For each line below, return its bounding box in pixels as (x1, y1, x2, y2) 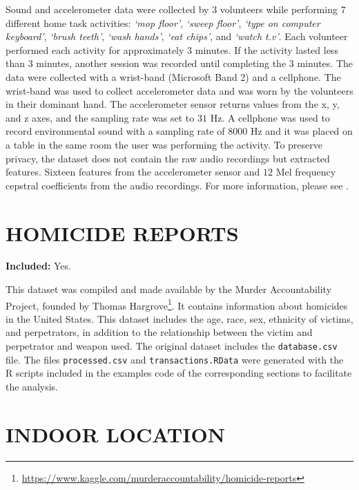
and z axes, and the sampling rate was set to (6, 110, 195, 124)
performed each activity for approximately (6, 42, 184, 57)
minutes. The (297, 56, 353, 70)
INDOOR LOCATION (6, 420, 225, 448)
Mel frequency (275, 164, 336, 179)
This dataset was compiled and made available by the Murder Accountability (6, 282, 332, 296)
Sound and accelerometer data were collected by (6, 2, 209, 16)
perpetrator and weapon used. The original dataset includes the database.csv (6, 339, 338, 353)
